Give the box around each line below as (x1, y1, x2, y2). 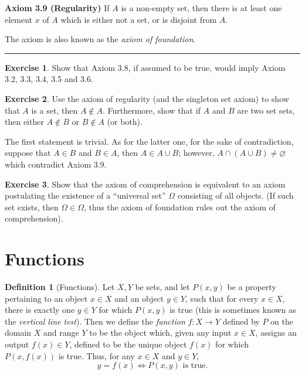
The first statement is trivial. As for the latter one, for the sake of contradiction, (5, 135, 294, 147)
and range (43, 326, 79, 339)
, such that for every (185, 292, 259, 304)
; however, (178, 146, 215, 159)
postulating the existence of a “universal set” (5, 189, 166, 202)
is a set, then (31, 104, 78, 116)
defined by (222, 315, 260, 327)
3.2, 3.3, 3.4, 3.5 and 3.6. (5, 73, 93, 85)
